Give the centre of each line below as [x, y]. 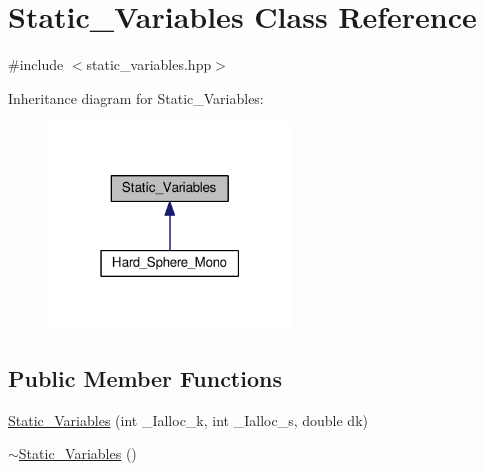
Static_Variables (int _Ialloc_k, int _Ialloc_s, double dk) [188, 419]
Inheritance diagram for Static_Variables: [136, 97]
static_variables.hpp [149, 64]
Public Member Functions [145, 377]
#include [36, 64]
